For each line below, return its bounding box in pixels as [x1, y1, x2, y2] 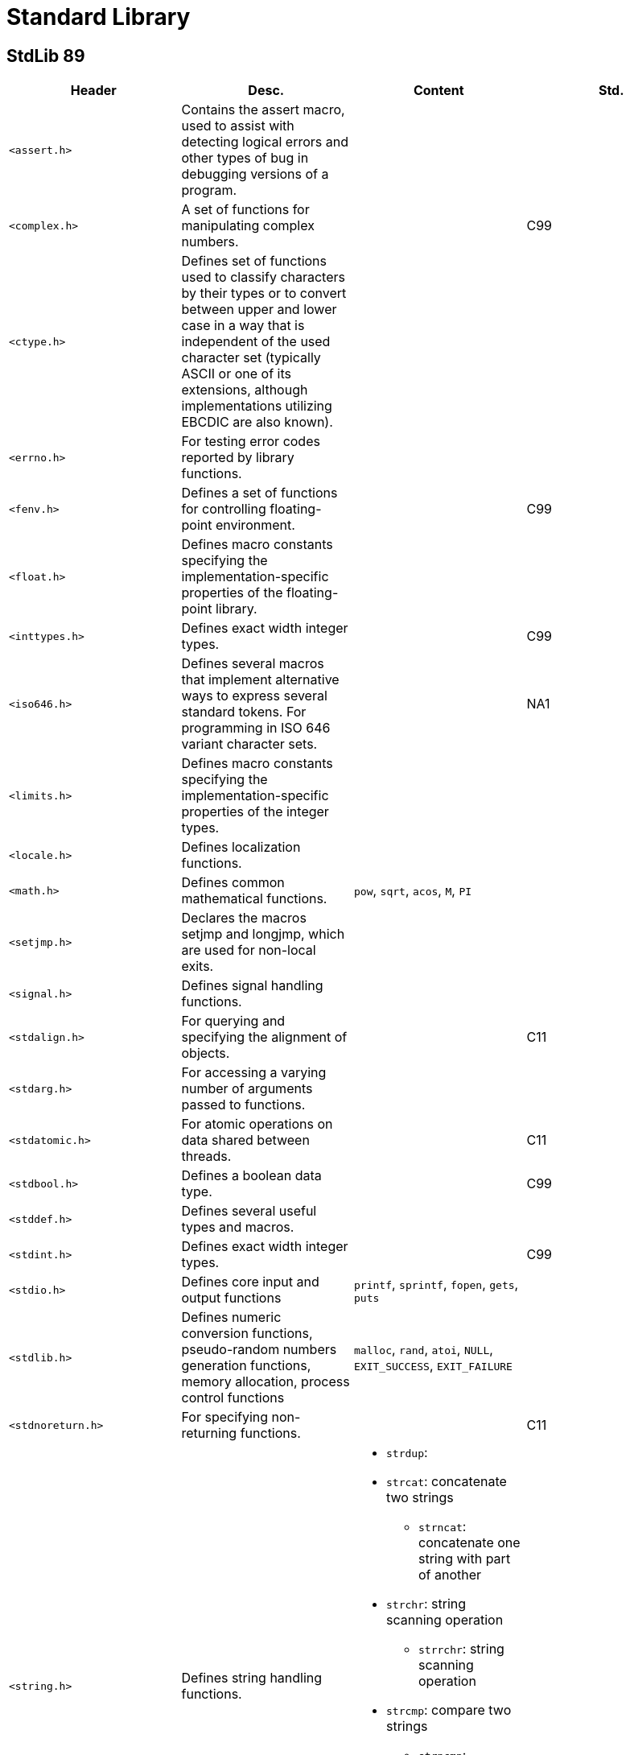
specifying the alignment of [181, 1029, 348, 1046]
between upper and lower [181, 301, 337, 318]
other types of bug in [181, 150, 309, 167]
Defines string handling [181, 1670, 323, 1687]
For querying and [181, 1013, 286, 1030]
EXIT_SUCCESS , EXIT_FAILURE [354, 1357, 513, 1374]
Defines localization [181, 839, 301, 856]
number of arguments [181, 1080, 313, 1097]
